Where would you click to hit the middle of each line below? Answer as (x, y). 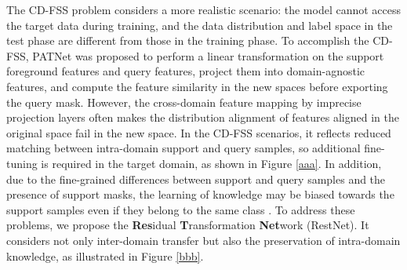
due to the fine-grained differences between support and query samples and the (196, 179)
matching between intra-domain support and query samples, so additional (184, 148)
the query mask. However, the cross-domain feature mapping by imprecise (184, 102)
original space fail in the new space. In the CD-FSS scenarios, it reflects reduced (199, 132)
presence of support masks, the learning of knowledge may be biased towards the (200, 194)
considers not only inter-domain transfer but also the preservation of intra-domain (203, 240)
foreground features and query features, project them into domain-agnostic (186, 71)
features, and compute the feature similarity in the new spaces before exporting (197, 86)
